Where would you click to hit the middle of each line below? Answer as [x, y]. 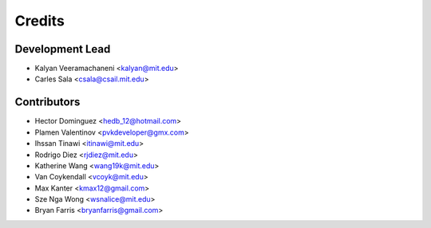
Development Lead [63, 49]
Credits [40, 21]
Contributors [47, 102]
